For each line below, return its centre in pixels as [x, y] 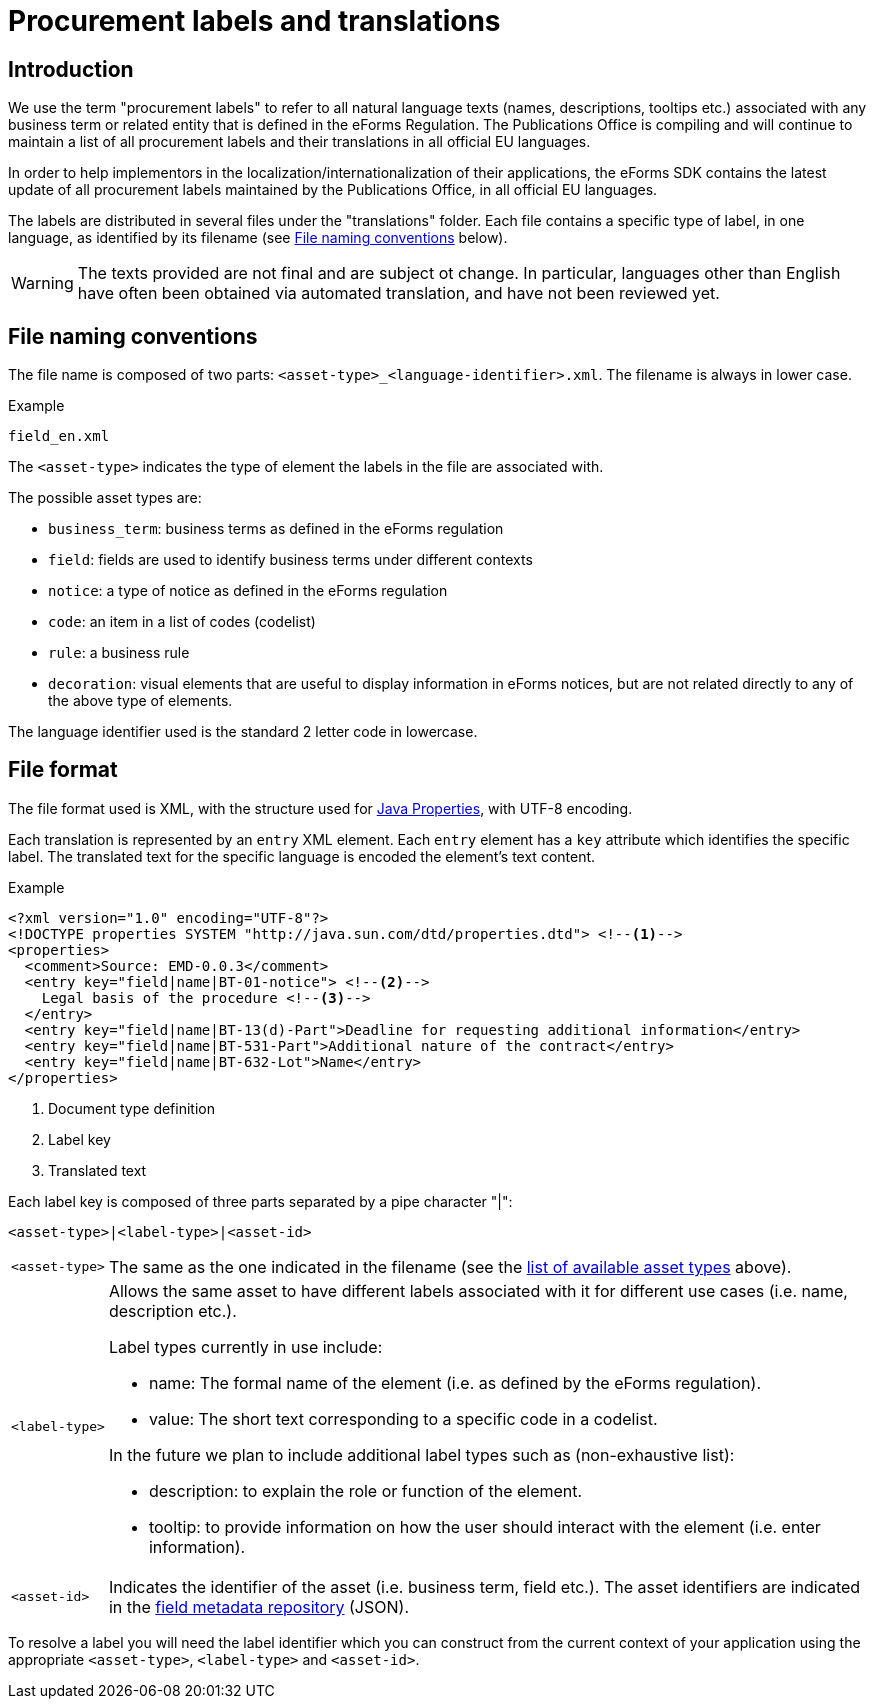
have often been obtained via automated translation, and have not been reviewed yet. [398, 293]
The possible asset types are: [105, 498]
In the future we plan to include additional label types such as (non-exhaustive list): [421, 1454]
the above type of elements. [140, 701]
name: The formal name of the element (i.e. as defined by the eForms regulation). [454, 1382]
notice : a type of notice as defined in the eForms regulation [248, 591]
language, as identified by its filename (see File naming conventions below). [258, 238]
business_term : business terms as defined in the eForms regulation [276, 529]
